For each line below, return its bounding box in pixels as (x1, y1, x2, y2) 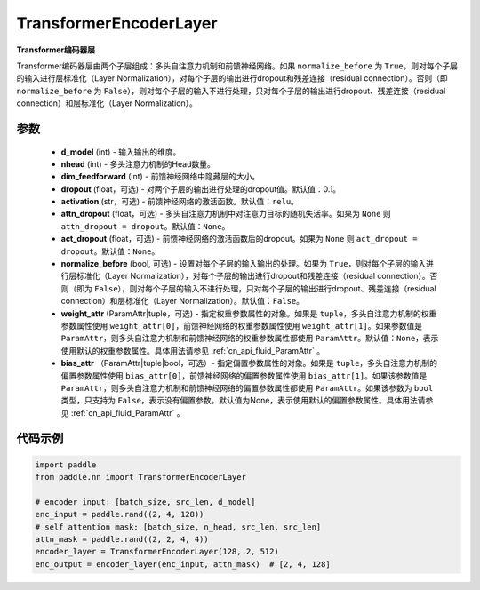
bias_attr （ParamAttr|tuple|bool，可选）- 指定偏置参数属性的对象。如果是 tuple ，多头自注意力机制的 (60, 358, 438, 369)
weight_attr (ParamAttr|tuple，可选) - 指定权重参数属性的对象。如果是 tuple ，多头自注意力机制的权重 (60, 307, 437, 319)
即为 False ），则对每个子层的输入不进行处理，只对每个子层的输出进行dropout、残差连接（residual (76, 283, 437, 293)
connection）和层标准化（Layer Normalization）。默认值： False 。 (60, 296, 304, 307)
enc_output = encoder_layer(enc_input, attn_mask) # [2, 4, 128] (35, 559, 331, 569)
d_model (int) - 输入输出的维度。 (60, 147, 181, 157)
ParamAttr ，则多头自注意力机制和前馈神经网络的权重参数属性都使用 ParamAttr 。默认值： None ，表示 (60, 333, 439, 344)
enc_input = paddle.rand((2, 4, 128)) (35, 509, 204, 520)
